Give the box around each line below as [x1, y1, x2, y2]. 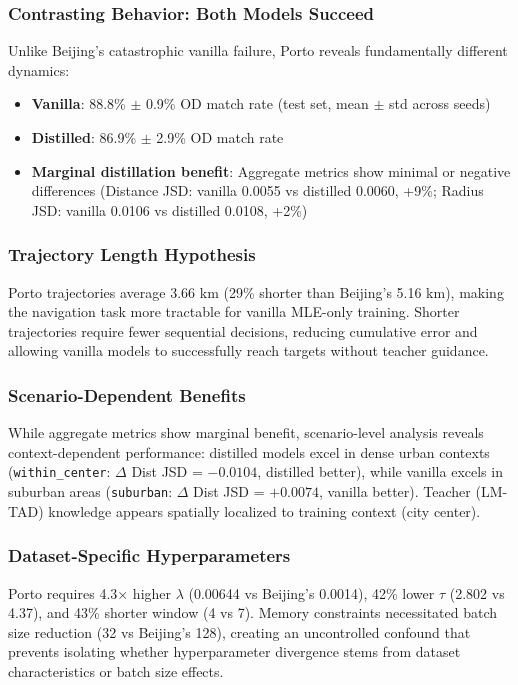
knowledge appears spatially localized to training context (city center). [48, 500, 481, 521]
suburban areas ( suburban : [8, 481, 173, 502]
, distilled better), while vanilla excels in [257, 461, 503, 482]
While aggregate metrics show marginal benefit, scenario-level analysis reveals [8, 422, 484, 443]
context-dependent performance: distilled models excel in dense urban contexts [8, 441, 490, 462]
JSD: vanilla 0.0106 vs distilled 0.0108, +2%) [31, 199, 308, 220]
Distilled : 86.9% [31, 127, 137, 147]
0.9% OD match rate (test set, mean [145, 93, 369, 114]
